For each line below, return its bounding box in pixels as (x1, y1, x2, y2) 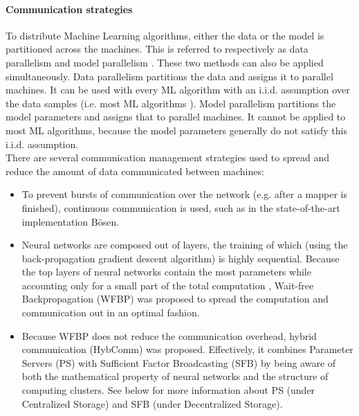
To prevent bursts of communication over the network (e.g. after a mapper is (21, 187, 348, 201)
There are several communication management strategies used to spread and (6, 150, 329, 165)
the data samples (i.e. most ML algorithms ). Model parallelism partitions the (6, 96, 336, 110)
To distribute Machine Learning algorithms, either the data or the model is (6, 28, 324, 42)
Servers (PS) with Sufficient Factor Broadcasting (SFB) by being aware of (21, 355, 336, 370)
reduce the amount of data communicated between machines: (6, 163, 264, 178)
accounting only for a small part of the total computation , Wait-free (21, 278, 314, 292)
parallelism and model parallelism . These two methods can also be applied (6, 55, 324, 69)
